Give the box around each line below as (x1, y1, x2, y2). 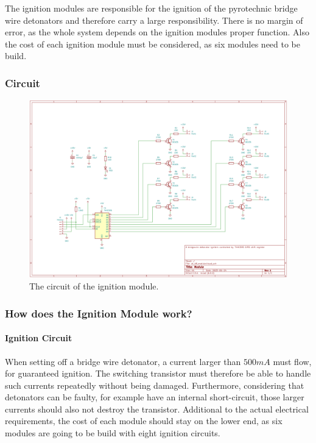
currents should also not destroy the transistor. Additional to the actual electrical (5, 402, 309, 415)
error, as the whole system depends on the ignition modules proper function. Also (5, 26, 310, 38)
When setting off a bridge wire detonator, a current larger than (5, 355, 241, 367)
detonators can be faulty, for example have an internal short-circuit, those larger (5, 391, 304, 403)
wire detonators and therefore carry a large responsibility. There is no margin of (5, 13, 303, 26)
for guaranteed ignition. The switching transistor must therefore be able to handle (5, 367, 311, 380)
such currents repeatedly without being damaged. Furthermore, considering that (5, 378, 304, 391)
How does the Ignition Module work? (5, 305, 192, 321)
